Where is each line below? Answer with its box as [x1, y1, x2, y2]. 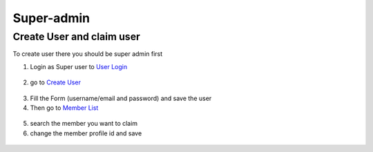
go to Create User [30, 78, 81, 86]
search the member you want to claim [30, 120, 138, 128]
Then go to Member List [30, 104, 99, 112]
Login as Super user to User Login [30, 62, 128, 70]
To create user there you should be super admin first [12, 50, 163, 58]
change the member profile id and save [30, 129, 142, 137]
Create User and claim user [12, 30, 141, 43]
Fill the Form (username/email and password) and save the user [30, 94, 212, 102]
